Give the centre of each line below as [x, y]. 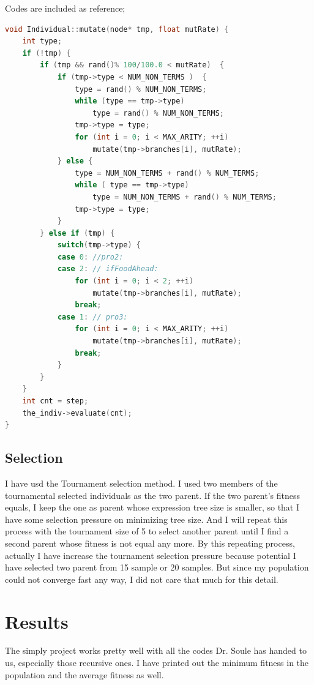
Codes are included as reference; [65, 8]
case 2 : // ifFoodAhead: [108, 269]
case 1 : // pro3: [92, 317]
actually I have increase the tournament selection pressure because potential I [151, 555]
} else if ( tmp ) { [77, 233]
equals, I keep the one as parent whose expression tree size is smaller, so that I [152, 507]
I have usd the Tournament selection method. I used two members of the [141, 483]
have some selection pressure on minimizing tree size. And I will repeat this [146, 519]
